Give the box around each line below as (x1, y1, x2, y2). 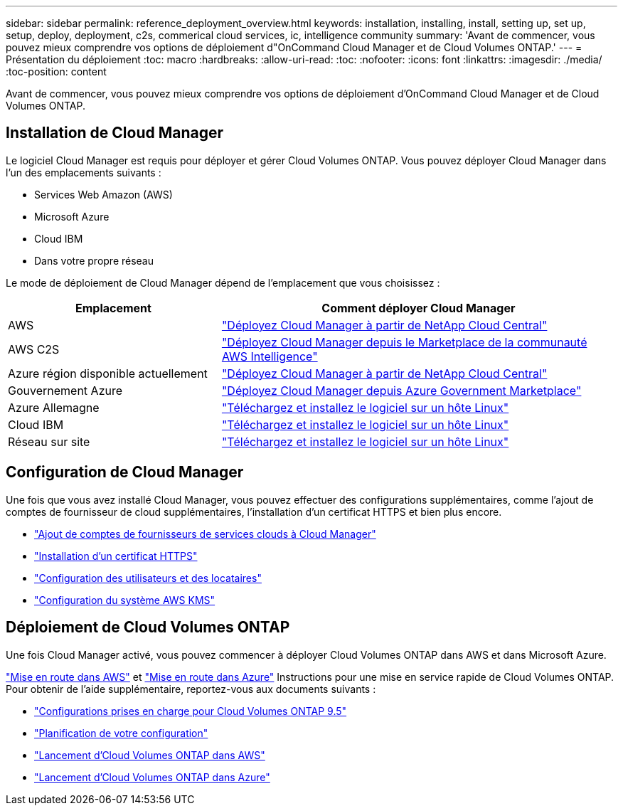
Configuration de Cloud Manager (6, 463, 244, 482)
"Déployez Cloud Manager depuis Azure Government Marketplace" (221, 383, 582, 398)
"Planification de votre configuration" (34, 726, 208, 739)
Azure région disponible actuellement (8, 366, 208, 381)
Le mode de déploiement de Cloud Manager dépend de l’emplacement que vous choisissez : (6, 276, 440, 289)
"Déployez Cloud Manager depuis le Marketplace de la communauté (221, 334, 587, 349)
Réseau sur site (8, 434, 90, 449)
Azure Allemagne (8, 400, 100, 415)
